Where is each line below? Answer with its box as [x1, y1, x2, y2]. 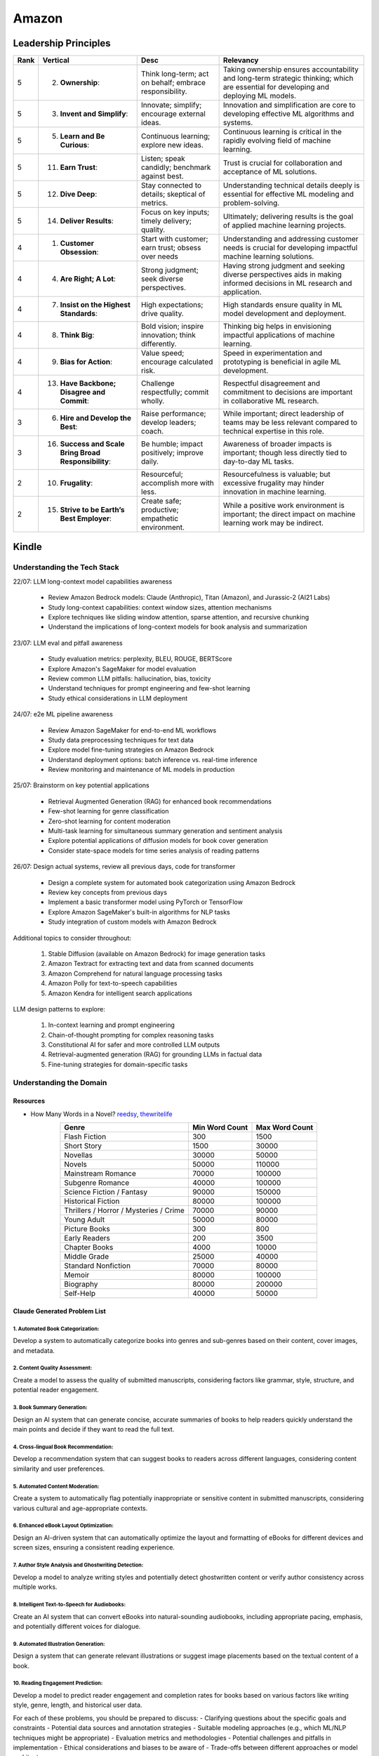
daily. [140, 457, 159, 466]
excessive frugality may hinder [222, 478, 324, 488]
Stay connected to [140, 181, 202, 190]
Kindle [13, 541, 42, 553]
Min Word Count [192, 1122, 248, 1132]
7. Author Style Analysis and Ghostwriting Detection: [13, 1561, 144, 1569]
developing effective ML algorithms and [222, 109, 354, 119]
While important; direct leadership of [222, 409, 345, 419]
